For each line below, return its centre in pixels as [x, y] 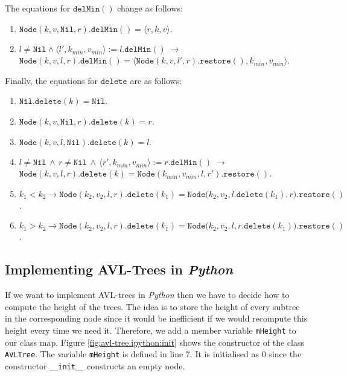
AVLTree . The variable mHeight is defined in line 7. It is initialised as [132, 354]
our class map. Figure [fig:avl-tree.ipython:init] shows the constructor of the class [155, 342]
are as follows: [156, 80]
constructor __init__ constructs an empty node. [95, 365]
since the [285, 354]
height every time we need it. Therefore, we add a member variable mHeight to [151, 330]
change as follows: [150, 8]
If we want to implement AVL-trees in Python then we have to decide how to [147, 295]
